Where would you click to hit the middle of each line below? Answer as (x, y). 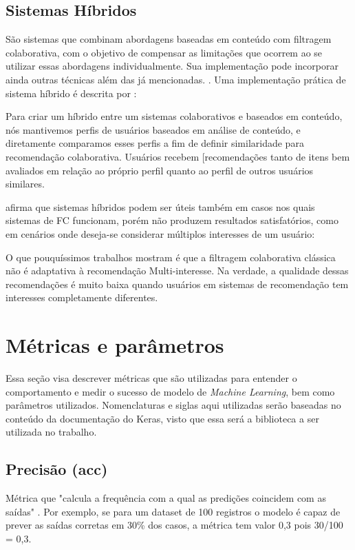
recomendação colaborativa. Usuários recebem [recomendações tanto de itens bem (178, 156)
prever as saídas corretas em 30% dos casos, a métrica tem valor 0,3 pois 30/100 (174, 525)
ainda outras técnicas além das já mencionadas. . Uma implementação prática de (176, 79)
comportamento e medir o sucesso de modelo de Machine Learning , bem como (170, 391)
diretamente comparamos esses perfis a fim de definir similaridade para (155, 143)
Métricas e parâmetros (115, 345)
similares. (25, 184)
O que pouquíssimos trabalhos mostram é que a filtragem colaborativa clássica (171, 257)
